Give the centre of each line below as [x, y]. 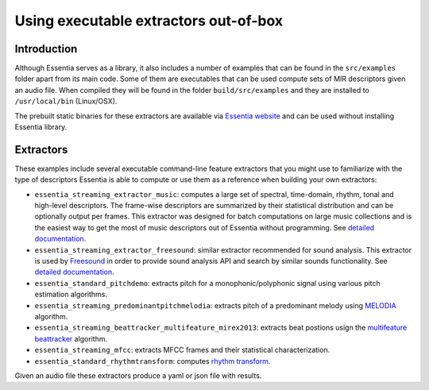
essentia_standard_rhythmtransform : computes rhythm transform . [153, 361]
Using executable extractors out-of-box [149, 21]
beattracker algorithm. [71, 338]
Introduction [46, 49]
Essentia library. [41, 127]
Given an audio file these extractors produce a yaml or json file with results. [138, 375]
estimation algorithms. [71, 295]
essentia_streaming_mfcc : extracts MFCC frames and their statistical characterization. [182, 350]
